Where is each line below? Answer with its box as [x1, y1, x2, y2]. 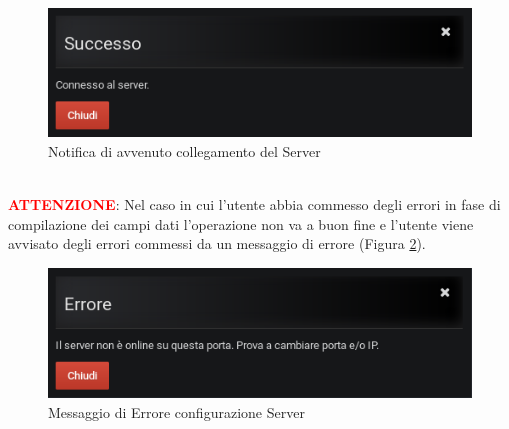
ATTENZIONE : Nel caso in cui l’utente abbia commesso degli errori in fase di [8, 193, 501, 214]
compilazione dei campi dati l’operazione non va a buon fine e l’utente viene [8, 213, 474, 234]
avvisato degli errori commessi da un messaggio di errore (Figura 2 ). [8, 233, 426, 254]
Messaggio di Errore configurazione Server [48, 401, 305, 422]
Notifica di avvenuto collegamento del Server [48, 140, 321, 161]
